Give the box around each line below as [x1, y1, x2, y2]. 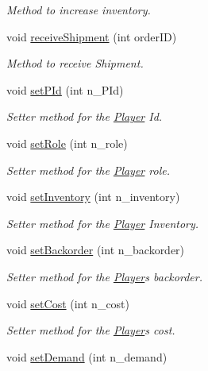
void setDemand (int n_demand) [6, 348, 168, 365]
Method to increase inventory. [6, 2, 151, 17]
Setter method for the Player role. [6, 161, 170, 178]
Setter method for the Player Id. [6, 108, 163, 125]
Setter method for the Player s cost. [6, 322, 175, 338]
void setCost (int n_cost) [6, 295, 130, 311]
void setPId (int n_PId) [6, 81, 124, 98]
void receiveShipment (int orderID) [6, 28, 177, 44]
